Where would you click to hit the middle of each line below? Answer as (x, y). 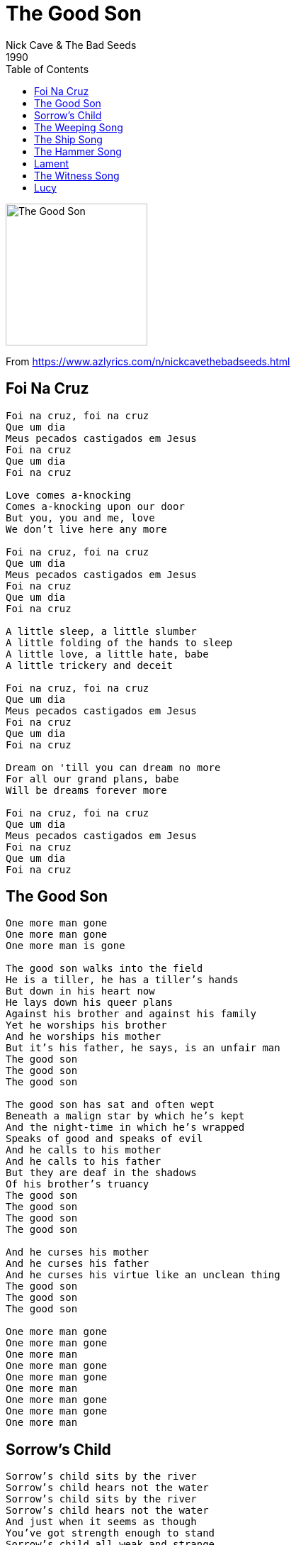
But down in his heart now (80, 991)
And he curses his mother (78, 1252)
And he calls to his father (84, 1162)
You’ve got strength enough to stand (110, 1533)
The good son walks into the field (104, 969)
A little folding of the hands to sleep (119, 642)
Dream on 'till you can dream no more (113, 767)
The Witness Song (77, 175)
